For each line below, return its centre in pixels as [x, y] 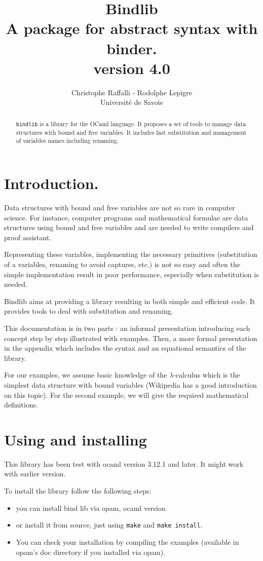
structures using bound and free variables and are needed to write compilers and [129, 227]
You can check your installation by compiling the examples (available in [127, 541]
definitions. [21, 405]
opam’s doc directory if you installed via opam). [91, 552]
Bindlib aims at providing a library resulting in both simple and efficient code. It [130, 301]
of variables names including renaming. [67, 141]
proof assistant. [28, 237]
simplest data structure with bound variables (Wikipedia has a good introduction [130, 384]
